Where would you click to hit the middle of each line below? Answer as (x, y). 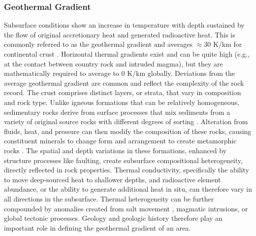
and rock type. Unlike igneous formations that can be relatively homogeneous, (122, 102)
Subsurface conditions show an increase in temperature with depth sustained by (124, 25)
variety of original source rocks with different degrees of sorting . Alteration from (126, 121)
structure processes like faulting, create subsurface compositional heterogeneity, (123, 160)
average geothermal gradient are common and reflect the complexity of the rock (124, 83)
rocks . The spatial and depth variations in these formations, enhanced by (115, 150)
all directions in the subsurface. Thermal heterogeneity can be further (109, 198)
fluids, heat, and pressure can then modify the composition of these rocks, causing (128, 131)
